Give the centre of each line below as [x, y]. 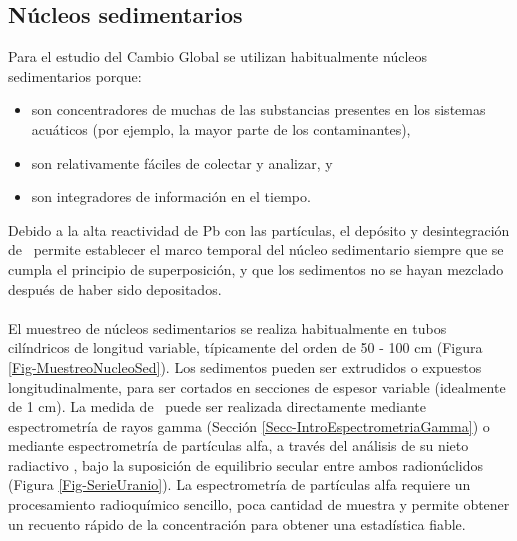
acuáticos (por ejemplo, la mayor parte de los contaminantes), [221, 128]
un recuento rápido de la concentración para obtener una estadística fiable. [237, 523]
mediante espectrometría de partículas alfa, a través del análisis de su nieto [238, 445]
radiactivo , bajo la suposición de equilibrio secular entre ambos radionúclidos [246, 464]
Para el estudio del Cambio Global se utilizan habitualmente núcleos [218, 56]
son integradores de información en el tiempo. [171, 196]
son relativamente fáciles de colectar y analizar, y [182, 162]
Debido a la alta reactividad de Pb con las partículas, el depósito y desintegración [259, 229]
